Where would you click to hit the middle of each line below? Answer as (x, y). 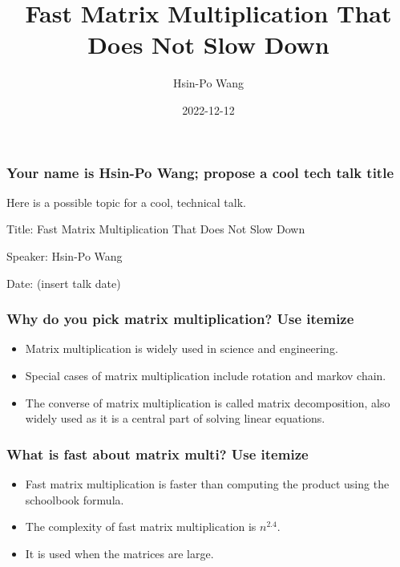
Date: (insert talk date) (64, 283)
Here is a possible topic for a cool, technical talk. (126, 202)
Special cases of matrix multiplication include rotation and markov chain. (206, 375)
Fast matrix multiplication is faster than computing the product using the (207, 483)
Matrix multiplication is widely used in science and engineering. (182, 348)
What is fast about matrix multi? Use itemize (158, 454)
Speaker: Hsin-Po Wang (65, 255)
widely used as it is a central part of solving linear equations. (175, 418)
